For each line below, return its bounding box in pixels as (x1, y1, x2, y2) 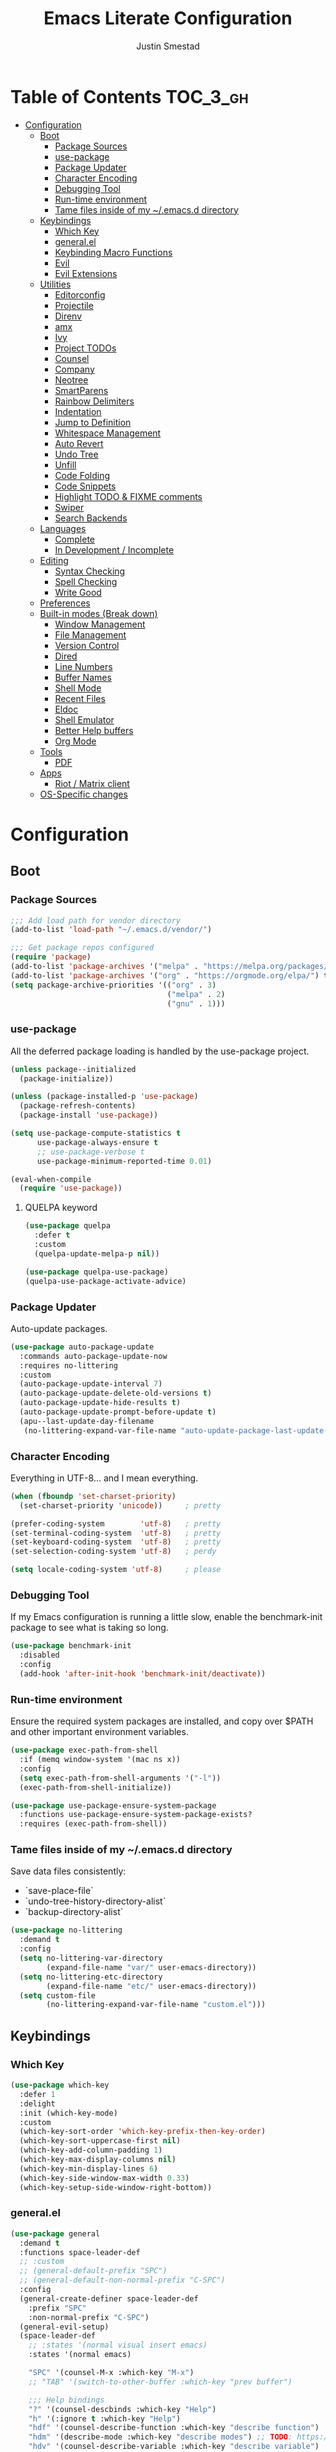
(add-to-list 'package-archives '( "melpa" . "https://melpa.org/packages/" (10, 962, 333, 972)
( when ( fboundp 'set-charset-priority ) (10, 1491, 177, 1501)
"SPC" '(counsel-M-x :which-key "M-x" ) (28, 2368, 195, 2378)
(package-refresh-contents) (19, 1101, 137, 1111)
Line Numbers (54, 660, 113, 672)
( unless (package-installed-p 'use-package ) (10, 1092, 199, 1102)
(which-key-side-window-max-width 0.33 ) (19, 2173, 190, 2183)
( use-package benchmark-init (10, 1641, 132, 1651)
